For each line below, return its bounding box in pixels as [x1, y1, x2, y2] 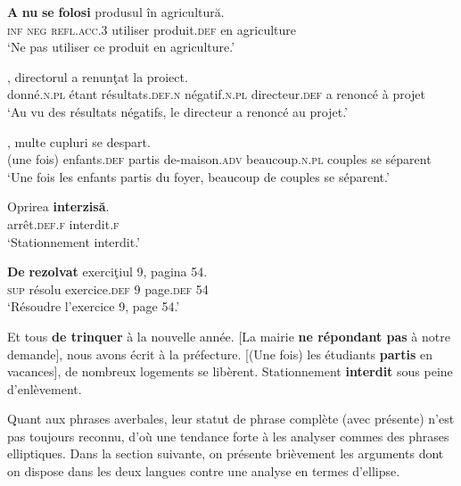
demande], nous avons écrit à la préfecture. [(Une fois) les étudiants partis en [7, 344, 432, 363]
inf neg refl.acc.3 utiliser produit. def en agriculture [7, 20, 296, 38]
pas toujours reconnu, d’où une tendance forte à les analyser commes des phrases [7, 426, 449, 445]
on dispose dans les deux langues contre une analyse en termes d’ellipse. [7, 462, 400, 481]
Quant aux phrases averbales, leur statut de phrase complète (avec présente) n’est [7, 409, 455, 428]
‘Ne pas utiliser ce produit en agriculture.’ [7, 37, 235, 56]
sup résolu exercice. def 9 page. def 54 [7, 279, 209, 298]
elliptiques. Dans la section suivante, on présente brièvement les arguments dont [7, 444, 444, 463]
